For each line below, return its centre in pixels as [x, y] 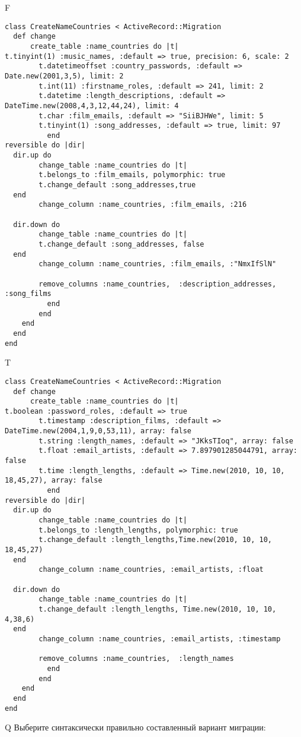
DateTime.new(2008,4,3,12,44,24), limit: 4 [92, 105]
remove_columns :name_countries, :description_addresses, [158, 284]
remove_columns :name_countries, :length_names [136, 659]
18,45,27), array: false [54, 481]
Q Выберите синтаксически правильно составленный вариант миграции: [135, 727]
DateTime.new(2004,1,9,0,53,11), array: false [98, 431]
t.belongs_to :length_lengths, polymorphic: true [138, 530]
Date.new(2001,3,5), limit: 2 [64, 76]
